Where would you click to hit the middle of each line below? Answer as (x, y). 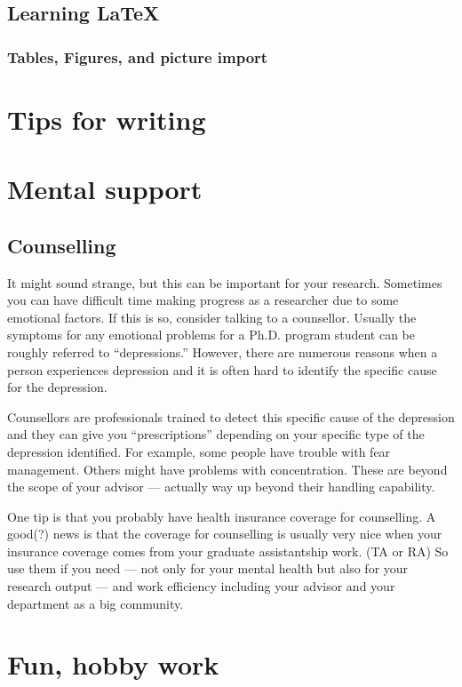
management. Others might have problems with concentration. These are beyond (227, 469)
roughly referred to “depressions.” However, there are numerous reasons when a (223, 351)
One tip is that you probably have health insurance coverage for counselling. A (222, 516)
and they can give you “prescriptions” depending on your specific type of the (216, 434)
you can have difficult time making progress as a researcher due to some (203, 300)
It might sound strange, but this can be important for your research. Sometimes (225, 282)
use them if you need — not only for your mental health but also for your (208, 568)
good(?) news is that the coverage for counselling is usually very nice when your (225, 534)
